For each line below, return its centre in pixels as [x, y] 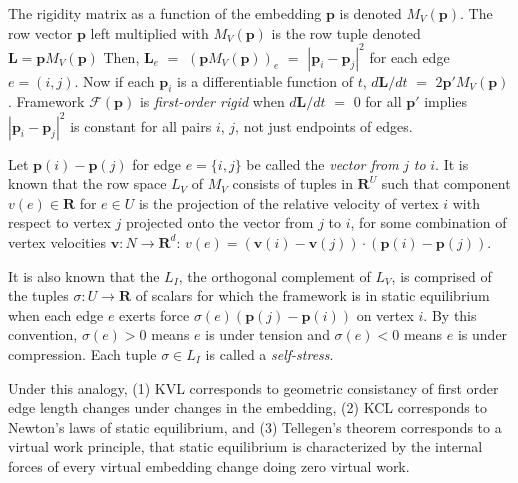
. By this [450, 314]
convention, [43, 334]
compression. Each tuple [82, 353]
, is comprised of [441, 275]
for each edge [409, 56]
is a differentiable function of [265, 80]
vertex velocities [57, 241]
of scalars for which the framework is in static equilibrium [312, 295]
